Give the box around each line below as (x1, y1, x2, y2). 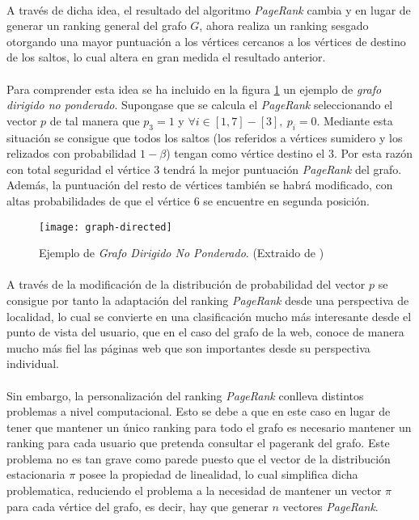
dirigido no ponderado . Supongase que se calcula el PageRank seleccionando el (6, 96, 393, 113)
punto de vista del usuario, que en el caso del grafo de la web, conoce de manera (6, 323, 404, 340)
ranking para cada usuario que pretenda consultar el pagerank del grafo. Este (6, 434, 390, 451)
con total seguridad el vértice (6, 160, 150, 177)
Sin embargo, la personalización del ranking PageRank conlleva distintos (6, 387, 364, 404)
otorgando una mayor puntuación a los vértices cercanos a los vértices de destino (6, 32, 406, 49)
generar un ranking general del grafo (6, 17, 187, 34)
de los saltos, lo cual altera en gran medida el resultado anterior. (6, 49, 326, 66)
